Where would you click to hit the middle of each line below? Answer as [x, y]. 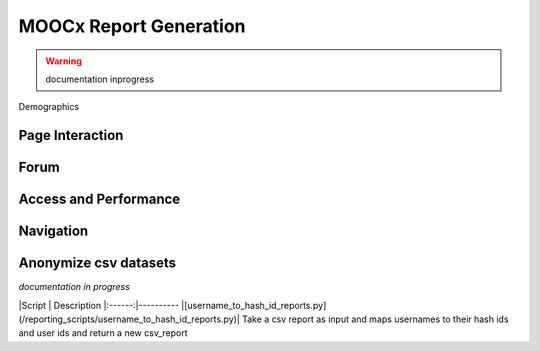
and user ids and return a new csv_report [103, 333]
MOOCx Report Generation [132, 26]
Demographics [49, 107]
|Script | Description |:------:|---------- [99, 305]
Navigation [53, 231]
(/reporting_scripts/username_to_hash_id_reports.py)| [129, 319]
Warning [63, 61]
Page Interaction [71, 135]
